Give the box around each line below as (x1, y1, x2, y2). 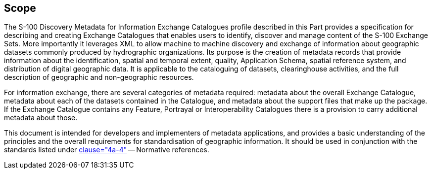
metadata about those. (4, 113, 78, 122)
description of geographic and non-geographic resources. (4, 73, 194, 82)
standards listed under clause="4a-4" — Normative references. (4, 145, 209, 154)
